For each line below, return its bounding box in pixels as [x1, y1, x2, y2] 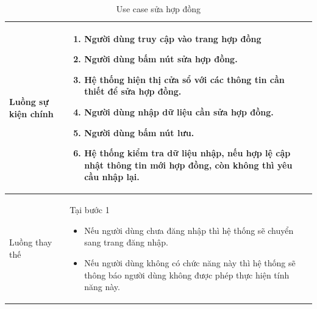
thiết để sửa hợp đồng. [84, 85, 182, 98]
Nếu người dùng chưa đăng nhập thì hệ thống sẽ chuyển [84, 224, 294, 236]
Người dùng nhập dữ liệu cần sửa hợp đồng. [84, 105, 274, 118]
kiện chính [9, 107, 54, 120]
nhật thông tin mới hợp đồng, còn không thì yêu [84, 158, 293, 171]
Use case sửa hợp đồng [116, 2, 201, 15]
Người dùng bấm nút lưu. [84, 126, 194, 139]
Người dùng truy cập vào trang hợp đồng [84, 32, 262, 45]
